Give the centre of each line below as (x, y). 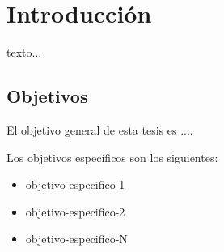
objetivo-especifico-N (76, 239)
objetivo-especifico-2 (75, 211)
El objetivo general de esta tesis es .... (100, 129)
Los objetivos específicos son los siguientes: (112, 157)
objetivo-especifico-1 (75, 184)
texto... (24, 52)
